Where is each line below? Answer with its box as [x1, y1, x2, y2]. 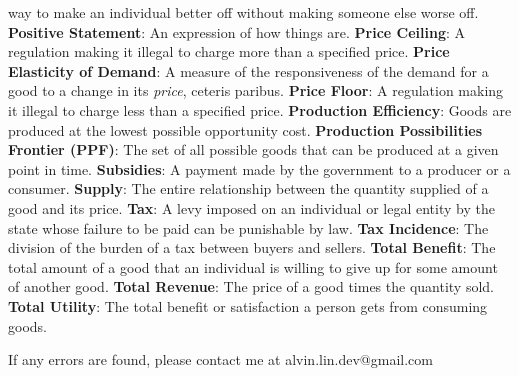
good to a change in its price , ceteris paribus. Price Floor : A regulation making [8, 80, 504, 101]
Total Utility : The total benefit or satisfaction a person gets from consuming [8, 295, 488, 316]
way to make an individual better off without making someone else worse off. [8, 2, 479, 22]
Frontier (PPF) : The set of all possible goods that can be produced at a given [8, 139, 499, 160]
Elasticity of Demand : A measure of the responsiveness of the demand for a [8, 60, 489, 81]
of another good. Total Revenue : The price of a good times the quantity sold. [8, 276, 495, 297]
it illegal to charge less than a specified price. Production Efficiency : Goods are [8, 99, 512, 120]
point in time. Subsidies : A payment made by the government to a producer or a [8, 158, 511, 179]
